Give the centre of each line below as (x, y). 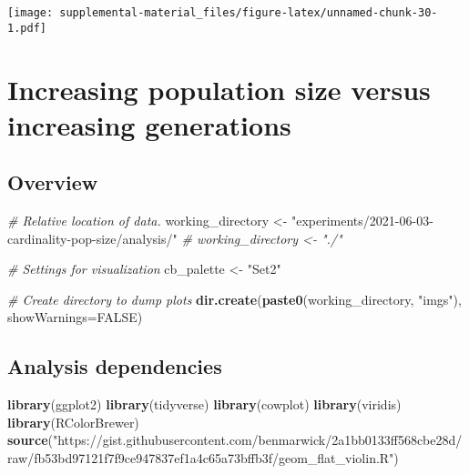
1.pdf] (27, 28)
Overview (53, 182)
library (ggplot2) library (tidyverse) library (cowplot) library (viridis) (204, 404)
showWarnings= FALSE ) (75, 317)
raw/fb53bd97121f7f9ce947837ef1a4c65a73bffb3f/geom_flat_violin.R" (201, 458)
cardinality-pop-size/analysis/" (92, 238)
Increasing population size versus (219, 89)
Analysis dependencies (115, 366)
